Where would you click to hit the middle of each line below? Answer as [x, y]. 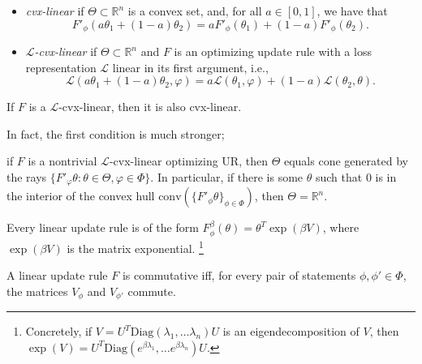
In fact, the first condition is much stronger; [116, 133]
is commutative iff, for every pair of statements [239, 275]
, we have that [352, 11]
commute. [152, 291]
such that [339, 177]
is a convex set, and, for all [195, 11]
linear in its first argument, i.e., [190, 67]
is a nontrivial [62, 161]
